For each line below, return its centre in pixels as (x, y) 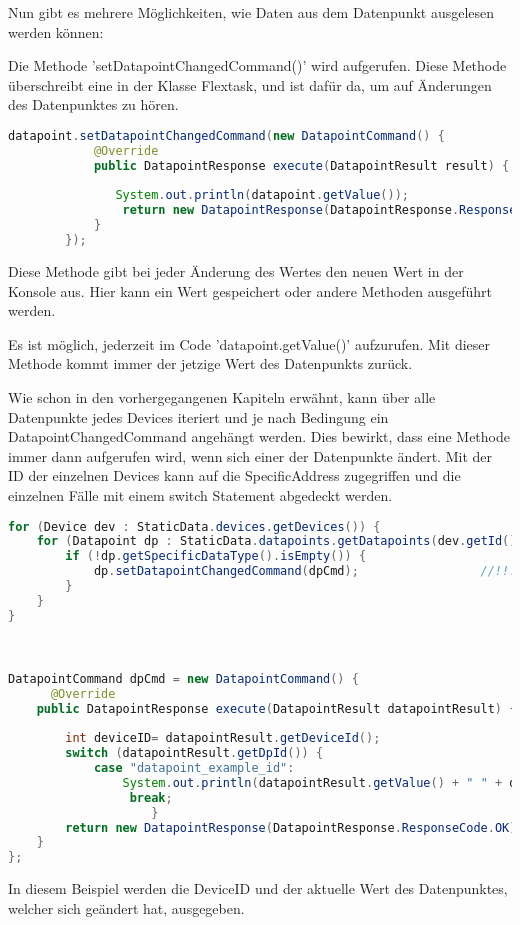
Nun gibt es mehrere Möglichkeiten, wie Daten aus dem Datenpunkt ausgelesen (251, 12)
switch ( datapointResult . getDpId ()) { (194, 753)
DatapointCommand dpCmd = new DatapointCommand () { (183, 678)
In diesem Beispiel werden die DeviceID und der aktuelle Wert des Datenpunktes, (258, 888)
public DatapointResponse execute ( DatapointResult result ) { (301, 165)
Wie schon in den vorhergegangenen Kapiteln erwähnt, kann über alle (222, 396)
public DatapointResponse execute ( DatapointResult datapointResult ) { (276, 708)
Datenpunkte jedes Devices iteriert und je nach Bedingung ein (198, 416)
